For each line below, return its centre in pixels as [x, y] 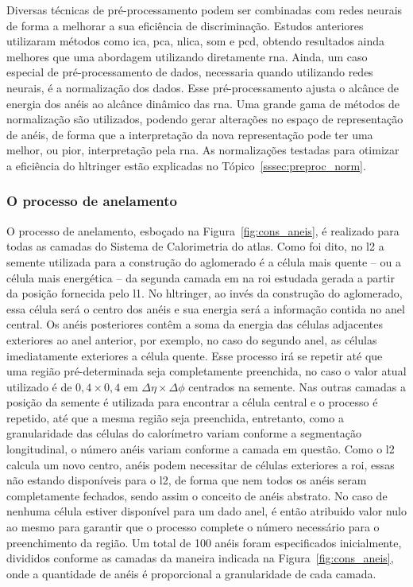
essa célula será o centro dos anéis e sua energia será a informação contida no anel [206, 308]
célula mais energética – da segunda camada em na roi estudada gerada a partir [201, 277]
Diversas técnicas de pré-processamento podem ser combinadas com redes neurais [205, 10]
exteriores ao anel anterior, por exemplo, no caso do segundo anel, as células [192, 339]
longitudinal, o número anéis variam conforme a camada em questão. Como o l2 [201, 449]
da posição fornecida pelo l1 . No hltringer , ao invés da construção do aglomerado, [205, 293]
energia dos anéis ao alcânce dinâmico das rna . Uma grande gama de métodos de [203, 103]
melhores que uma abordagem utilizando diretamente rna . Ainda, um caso [187, 56]
